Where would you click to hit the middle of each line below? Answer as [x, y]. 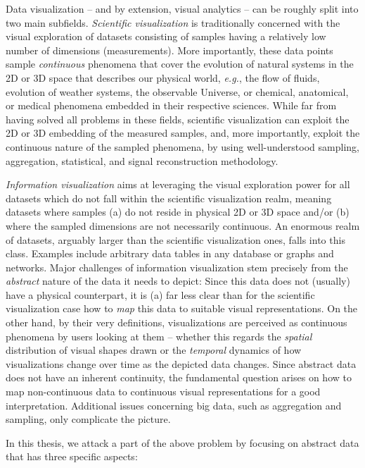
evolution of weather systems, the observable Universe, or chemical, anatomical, [177, 91]
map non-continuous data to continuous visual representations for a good [163, 392]
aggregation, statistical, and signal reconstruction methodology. [142, 160]
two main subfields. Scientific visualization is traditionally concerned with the [173, 22]
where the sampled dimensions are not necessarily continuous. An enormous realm [183, 225]
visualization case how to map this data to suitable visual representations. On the [182, 308]
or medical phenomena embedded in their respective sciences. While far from [171, 105]
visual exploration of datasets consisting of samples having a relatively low [166, 36]
